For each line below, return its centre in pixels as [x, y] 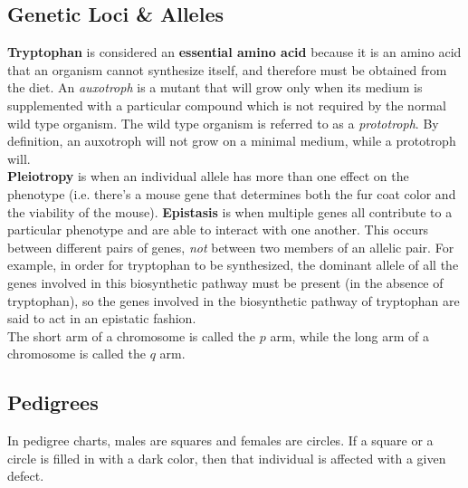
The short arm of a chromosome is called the [132, 335]
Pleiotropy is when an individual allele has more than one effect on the [208, 176]
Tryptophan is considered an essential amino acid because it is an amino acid [234, 52]
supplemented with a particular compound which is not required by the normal [227, 105]
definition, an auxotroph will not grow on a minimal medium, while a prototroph [232, 141]
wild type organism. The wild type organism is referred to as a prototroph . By [223, 123]
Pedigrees [53, 402]
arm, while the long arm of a [349, 335]
